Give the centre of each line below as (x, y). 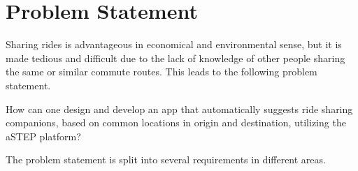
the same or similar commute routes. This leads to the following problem (162, 72)
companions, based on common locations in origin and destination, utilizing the (176, 122)
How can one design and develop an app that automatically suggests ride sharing (179, 109)
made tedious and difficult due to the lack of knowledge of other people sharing (176, 58)
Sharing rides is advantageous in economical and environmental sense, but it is (174, 44)
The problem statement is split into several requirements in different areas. (166, 159)
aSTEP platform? (43, 136)
